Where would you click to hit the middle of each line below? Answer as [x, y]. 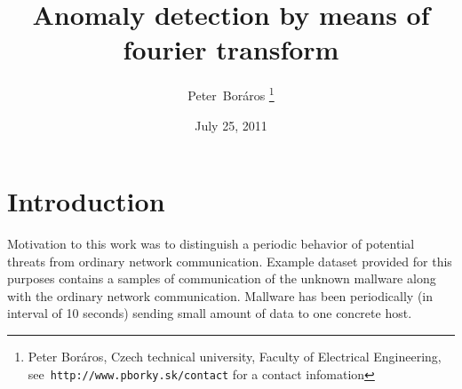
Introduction [86, 201]
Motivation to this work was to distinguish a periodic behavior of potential [211, 244]
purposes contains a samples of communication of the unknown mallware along [222, 278]
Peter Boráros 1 [231, 94]
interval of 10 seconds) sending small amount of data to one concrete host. [210, 313]
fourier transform [231, 49]
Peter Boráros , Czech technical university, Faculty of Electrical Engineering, [235, 357]
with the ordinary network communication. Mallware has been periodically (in [220, 295]
